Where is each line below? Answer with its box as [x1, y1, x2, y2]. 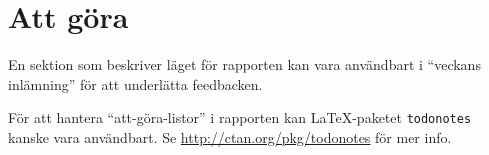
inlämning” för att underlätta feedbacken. [8, 73, 263, 94]
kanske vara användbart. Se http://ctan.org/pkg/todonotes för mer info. [8, 126, 452, 147]
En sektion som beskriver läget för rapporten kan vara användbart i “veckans [8, 54, 481, 75]
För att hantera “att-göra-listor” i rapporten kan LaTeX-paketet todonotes [8, 107, 472, 128]
